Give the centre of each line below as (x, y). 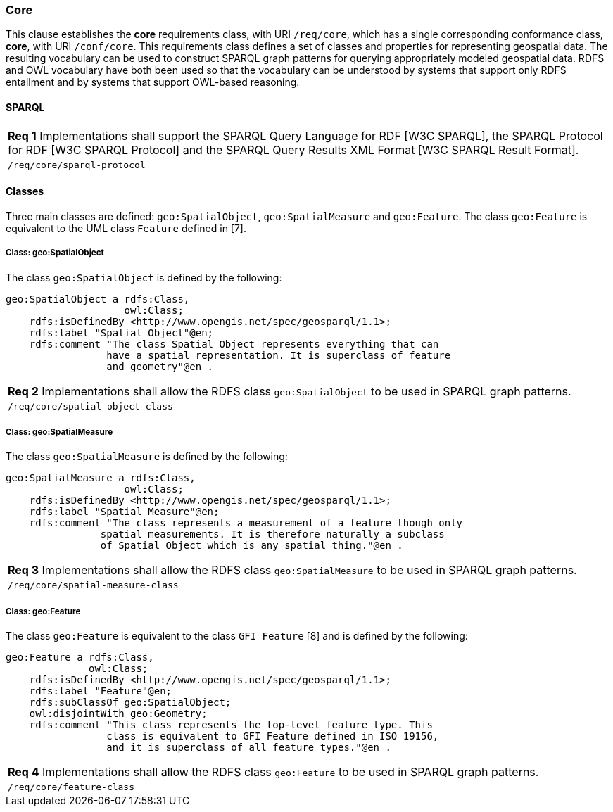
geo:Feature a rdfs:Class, (80, 658)
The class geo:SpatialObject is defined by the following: (144, 277)
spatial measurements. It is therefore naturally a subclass (272, 534)
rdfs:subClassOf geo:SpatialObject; (130, 703)
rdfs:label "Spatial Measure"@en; (124, 512)
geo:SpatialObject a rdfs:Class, (98, 299)
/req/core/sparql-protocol (77, 165)
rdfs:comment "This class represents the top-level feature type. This (231, 725)
